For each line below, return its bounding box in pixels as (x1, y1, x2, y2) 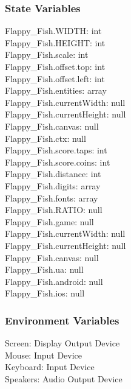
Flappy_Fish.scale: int (5, 48, 89, 61)
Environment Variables (5, 312, 119, 328)
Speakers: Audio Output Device (5, 372, 123, 385)
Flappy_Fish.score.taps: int (5, 144, 107, 156)
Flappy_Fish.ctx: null (5, 131, 86, 144)
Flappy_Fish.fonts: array (5, 191, 98, 204)
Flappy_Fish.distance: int (5, 167, 101, 180)
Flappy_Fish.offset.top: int (5, 60, 106, 72)
